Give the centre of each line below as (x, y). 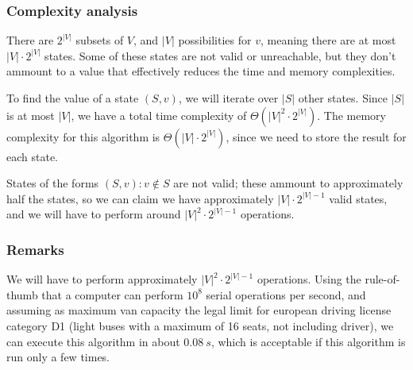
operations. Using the (309, 279)
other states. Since (343, 98)
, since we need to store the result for (316, 136)
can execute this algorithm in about (93, 341)
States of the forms (53, 183)
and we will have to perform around (94, 214)
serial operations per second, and (286, 294)
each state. (33, 156)
